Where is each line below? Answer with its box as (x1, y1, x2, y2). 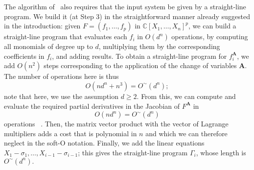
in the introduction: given (4, 21, 81, 31)
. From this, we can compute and (137, 91, 236, 101)
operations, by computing (171, 31, 248, 42)
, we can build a (188, 21, 236, 31)
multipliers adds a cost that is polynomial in (4, 128, 137, 138)
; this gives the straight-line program (78, 147, 188, 157)
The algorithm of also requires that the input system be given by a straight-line (4, 1, 246, 11)
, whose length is (196, 147, 246, 157)
